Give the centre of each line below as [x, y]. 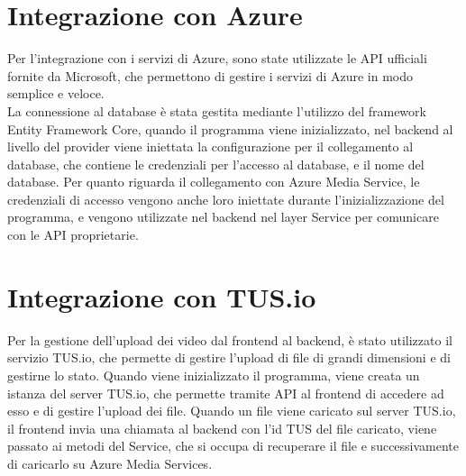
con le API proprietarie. [73, 235]
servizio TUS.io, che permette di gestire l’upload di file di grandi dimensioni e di [229, 357]
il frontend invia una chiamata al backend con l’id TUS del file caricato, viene [222, 428]
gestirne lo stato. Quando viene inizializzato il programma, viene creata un [214, 375]
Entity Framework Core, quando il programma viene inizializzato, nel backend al [230, 128]
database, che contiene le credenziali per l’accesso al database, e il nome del [216, 164]
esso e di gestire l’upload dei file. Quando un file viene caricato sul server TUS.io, [232, 411]
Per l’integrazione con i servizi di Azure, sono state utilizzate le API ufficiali [217, 58]
